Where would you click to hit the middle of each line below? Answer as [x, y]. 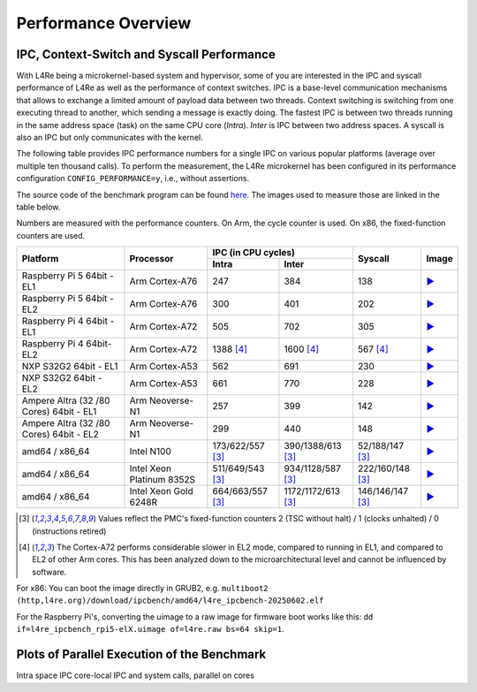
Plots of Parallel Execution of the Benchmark [141, 654]
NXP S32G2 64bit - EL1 [70, 367]
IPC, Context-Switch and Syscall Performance [146, 54]
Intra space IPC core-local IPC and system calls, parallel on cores [136, 675]
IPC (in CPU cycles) [254, 253]
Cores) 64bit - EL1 [59, 412]
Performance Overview [104, 23]
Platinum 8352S [163, 480]
